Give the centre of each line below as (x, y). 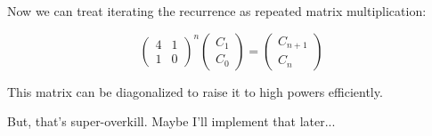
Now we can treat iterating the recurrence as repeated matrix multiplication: (217, 11)
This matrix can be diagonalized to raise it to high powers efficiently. (195, 91)
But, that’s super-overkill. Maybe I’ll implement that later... (171, 121)
